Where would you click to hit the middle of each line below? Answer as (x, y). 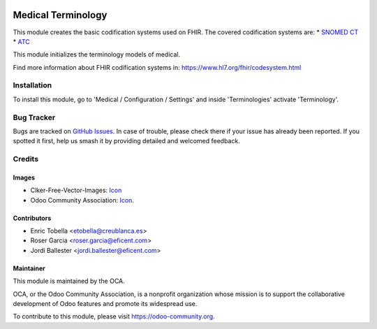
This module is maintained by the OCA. (69, 281)
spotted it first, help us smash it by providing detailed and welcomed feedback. (126, 141)
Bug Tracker (34, 117)
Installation (32, 85)
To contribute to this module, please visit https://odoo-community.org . (114, 316)
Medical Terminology (60, 15)
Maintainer (29, 268)
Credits (25, 159)
